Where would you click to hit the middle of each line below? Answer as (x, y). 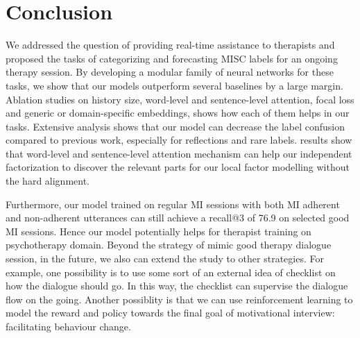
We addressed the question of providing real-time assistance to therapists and (170, 45)
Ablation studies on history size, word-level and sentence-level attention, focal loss (180, 99)
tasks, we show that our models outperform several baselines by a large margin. (174, 85)
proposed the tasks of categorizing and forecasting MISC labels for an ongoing (172, 58)
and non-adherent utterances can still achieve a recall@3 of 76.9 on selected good (178, 218)
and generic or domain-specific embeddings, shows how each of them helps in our (178, 113)
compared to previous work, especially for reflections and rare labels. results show (179, 140)
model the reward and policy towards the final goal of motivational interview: (170, 313)
